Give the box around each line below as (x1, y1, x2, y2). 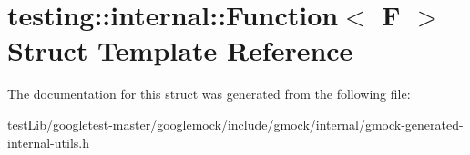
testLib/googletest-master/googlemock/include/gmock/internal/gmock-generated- (7, 114, 464, 133)
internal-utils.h (7, 132, 89, 151)
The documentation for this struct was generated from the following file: (7, 84, 411, 103)
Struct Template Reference (7, 32, 353, 69)
